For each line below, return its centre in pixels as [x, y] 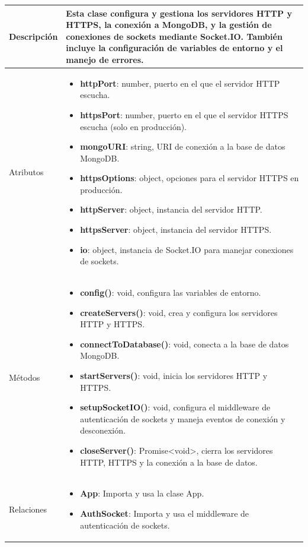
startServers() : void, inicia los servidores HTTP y [174, 376]
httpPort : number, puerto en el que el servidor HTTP [180, 83]
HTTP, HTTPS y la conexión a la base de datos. [169, 462]
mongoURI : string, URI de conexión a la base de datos [183, 146]
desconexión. [103, 430]
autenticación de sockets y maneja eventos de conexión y [183, 418]
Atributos [26, 172]
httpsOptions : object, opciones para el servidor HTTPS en [190, 178]
